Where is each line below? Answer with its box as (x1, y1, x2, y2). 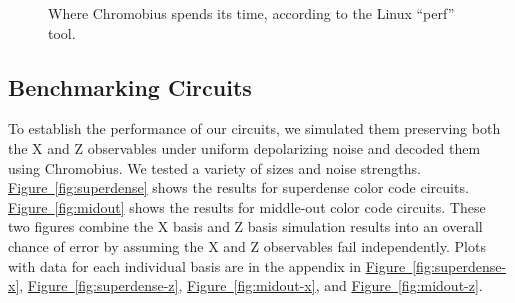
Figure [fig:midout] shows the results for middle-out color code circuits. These (8, 196, 486, 217)
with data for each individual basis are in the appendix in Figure (8, 255, 406, 276)
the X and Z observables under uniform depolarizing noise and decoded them (8, 137, 481, 158)
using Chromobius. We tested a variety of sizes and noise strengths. (8, 157, 421, 178)
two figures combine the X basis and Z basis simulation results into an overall (8, 216, 483, 237)
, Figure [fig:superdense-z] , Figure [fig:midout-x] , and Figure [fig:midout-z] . (19, 275, 483, 296)
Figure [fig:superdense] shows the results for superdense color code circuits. (8, 177, 469, 198)
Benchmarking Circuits (8, 71, 252, 102)
